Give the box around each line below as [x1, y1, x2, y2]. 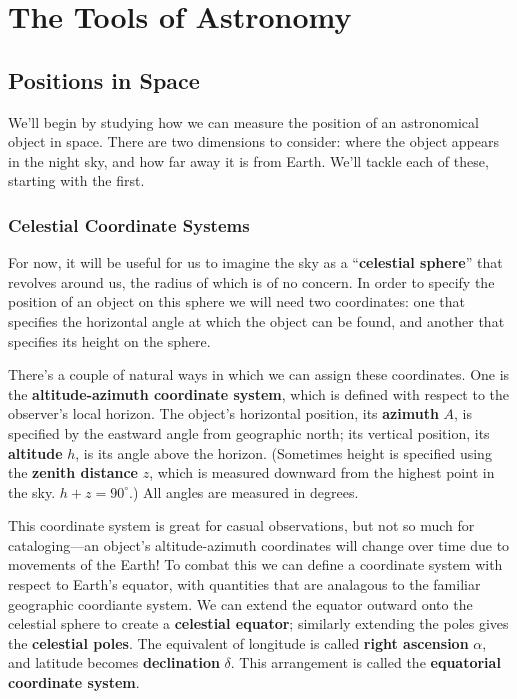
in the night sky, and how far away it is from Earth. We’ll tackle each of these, [8, 150, 489, 171]
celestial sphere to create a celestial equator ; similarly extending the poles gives [8, 613, 509, 634]
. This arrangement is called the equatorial [230, 652, 501, 673]
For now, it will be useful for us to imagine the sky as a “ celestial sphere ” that [8, 252, 503, 273]
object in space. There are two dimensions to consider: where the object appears [8, 131, 499, 152]
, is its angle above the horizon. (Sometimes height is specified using [75, 442, 492, 463]
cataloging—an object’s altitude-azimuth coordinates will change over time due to [8, 534, 510, 555]
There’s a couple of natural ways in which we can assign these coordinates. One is [8, 364, 510, 385]
